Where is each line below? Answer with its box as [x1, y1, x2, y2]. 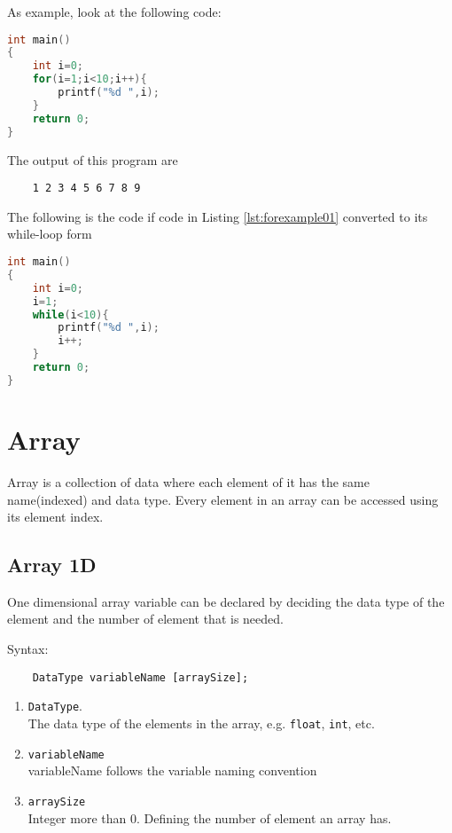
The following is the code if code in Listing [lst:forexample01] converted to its [7, 207, 428, 225]
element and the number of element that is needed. [7, 609, 284, 628]
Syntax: [7, 640, 49, 658]
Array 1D [7, 551, 97, 578]
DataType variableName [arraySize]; [32, 671, 249, 684]
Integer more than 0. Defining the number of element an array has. [27, 808, 392, 827]
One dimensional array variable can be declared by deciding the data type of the [7, 592, 445, 610]
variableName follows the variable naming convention [27, 761, 317, 780]
